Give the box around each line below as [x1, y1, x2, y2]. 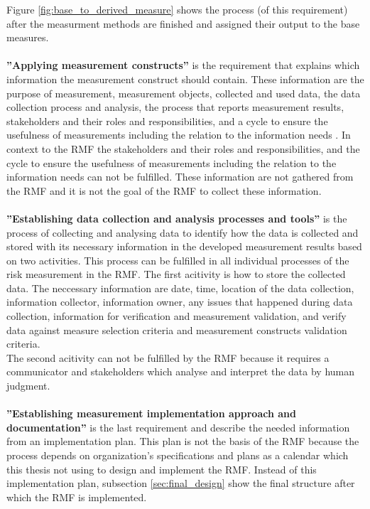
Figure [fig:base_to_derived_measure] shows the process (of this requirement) [6, 2, 348, 16]
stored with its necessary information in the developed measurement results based [6, 239, 362, 254]
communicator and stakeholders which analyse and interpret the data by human [6, 364, 355, 379]
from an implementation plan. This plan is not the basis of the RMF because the [6, 434, 359, 449]
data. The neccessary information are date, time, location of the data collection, [6, 280, 354, 295]
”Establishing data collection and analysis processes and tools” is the [6, 210, 347, 225]
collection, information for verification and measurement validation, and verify [6, 309, 347, 323]
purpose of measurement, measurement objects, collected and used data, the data [6, 85, 361, 100]
